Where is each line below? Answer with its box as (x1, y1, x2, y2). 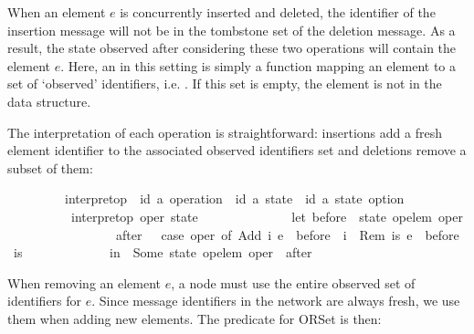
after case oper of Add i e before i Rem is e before (115, 224, 459, 244)
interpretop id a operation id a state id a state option (64, 189, 405, 208)
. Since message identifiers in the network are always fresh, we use (91, 291, 460, 310)
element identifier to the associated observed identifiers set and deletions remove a (7, 141, 467, 160)
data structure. (7, 91, 91, 110)
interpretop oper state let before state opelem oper (70, 206, 463, 225)
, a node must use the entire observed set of (171, 273, 416, 292)
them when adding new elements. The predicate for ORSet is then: (7, 308, 382, 328)
